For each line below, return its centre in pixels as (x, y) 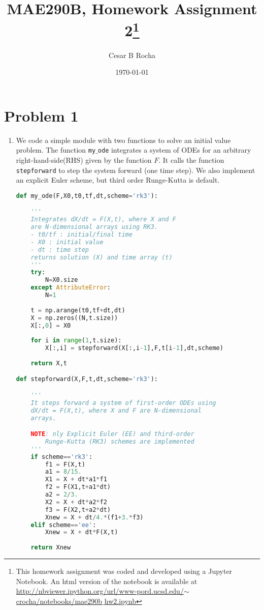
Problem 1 (41, 115)
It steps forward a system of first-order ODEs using (123, 403)
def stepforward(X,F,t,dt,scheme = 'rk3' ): (87, 379)
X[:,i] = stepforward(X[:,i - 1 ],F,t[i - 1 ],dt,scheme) (134, 348)
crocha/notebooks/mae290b (59, 601)
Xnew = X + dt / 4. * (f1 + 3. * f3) (94, 517)
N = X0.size (62, 280)
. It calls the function (191, 160)
